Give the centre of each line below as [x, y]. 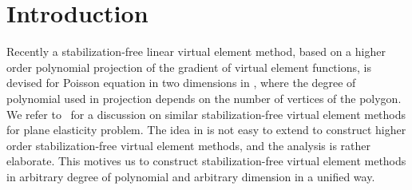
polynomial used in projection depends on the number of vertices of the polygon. [204, 98]
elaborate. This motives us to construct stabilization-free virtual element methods [206, 161]
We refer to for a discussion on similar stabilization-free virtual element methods [206, 114]
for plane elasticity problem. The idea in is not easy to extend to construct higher [206, 130]
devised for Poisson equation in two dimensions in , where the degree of [181, 83]
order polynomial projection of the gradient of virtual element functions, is [189, 67]
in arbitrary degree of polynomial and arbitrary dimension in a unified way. [191, 176]
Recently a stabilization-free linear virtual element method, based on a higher [196, 51]
